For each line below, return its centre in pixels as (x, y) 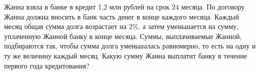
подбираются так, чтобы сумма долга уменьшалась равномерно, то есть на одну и (130, 46)
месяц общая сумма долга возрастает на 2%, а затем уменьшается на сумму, (121, 26)
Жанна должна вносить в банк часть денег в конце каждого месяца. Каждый (122, 16)
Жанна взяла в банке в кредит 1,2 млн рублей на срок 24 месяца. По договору (124, 6)
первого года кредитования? (47, 65)
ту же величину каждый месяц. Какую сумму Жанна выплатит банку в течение (126, 55)
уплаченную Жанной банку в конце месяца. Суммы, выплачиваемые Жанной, (123, 36)
